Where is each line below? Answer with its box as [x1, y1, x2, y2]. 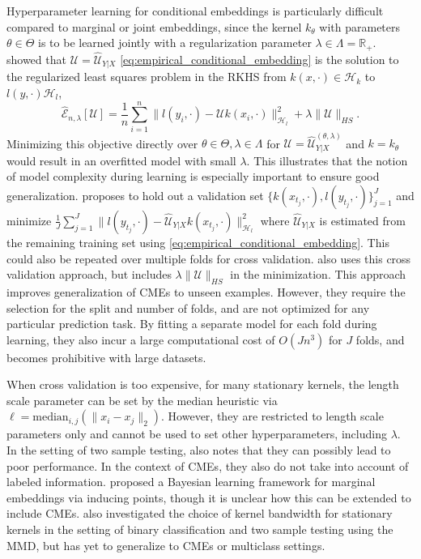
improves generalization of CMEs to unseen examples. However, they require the [6, 283, 406, 300]
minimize [6, 211, 52, 228]
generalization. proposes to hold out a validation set [6, 186, 264, 203]
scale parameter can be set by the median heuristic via [6, 391, 278, 408]
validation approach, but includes [6, 266, 172, 283]
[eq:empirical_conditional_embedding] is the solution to [120, 50, 399, 67]
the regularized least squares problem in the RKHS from [6, 68, 287, 85]
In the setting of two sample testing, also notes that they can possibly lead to [6, 442, 391, 459]
